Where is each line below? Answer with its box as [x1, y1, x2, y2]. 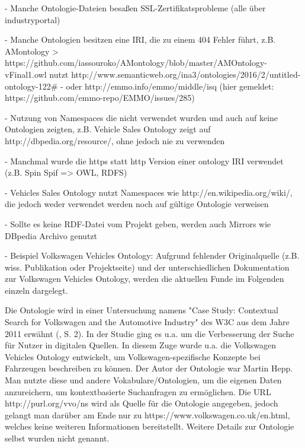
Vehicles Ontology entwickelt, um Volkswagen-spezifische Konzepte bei [5, 350, 261, 363]
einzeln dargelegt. [5, 284, 68, 296]
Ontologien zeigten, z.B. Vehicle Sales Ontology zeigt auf [5, 123, 211, 135]
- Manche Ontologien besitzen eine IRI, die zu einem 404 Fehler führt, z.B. [5, 33, 276, 46]
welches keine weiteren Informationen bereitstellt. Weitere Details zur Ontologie [5, 420, 294, 433]
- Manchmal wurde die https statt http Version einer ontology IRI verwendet [5, 154, 284, 167]
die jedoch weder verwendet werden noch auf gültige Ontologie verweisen [5, 198, 269, 210]
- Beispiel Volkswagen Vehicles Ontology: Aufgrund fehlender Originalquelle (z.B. [5, 249, 300, 262]
